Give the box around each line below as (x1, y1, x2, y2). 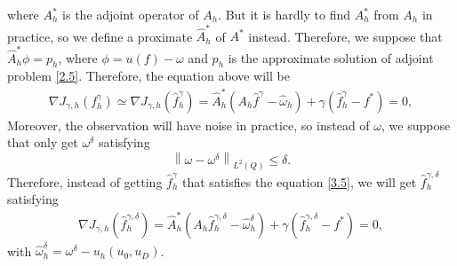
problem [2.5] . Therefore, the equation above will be (7, 66, 290, 85)
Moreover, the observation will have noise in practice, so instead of (7, 115, 370, 134)
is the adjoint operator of (62, 5, 199, 23)
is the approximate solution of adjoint (228, 48, 434, 66)
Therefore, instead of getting (7, 172, 163, 191)
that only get (7, 133, 78, 152)
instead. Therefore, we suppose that (248, 27, 443, 45)
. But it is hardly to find (218, 5, 350, 23)
